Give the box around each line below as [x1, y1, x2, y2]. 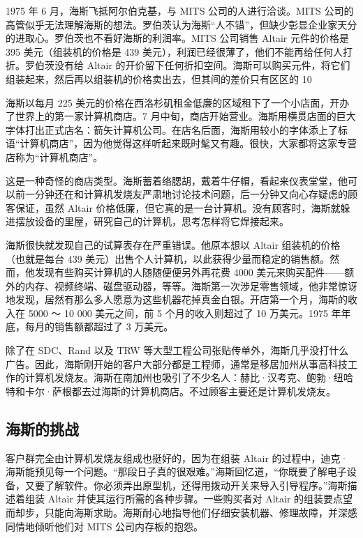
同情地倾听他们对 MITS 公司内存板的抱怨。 [6, 518, 204, 533]
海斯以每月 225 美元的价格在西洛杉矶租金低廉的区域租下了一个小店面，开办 [6, 95, 350, 109]
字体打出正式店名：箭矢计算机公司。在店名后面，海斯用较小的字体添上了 [6, 122, 338, 137]
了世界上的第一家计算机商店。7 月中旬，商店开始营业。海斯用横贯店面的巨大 [6, 109, 356, 123]
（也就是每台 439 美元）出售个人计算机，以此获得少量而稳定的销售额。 [6, 251, 330, 266]
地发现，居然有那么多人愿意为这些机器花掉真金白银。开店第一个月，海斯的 [6, 292, 348, 307]
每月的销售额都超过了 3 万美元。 [24, 319, 174, 334]
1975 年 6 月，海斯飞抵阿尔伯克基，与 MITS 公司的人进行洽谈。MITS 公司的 [6, 3, 354, 17]
